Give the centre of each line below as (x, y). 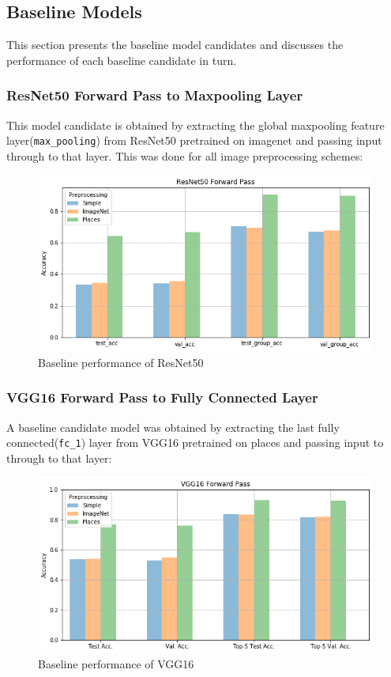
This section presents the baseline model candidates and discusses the (175, 45)
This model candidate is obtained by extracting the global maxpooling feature (195, 125)
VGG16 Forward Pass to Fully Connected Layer (162, 397)
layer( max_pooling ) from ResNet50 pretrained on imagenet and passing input (194, 140)
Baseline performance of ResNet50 (121, 362)
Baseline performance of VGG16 (116, 664)
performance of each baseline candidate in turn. (122, 60)
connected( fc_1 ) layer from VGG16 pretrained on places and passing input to (195, 443)
